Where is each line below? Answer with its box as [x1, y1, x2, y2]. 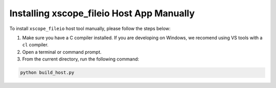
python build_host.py [20, 70, 75, 76]
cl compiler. [22, 42, 49, 48]
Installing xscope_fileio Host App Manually [9, 8, 195, 19]
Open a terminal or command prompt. [22, 49, 102, 55]
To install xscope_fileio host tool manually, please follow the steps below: [9, 25, 171, 32]
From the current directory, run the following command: [22, 56, 140, 62]
